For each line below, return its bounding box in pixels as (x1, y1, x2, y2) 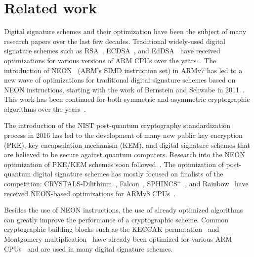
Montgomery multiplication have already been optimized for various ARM (4, 234, 232, 244)
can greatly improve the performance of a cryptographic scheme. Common (4, 214, 229, 224)
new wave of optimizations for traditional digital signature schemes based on (4, 75, 236, 85)
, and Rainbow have (185, 178, 249, 189)
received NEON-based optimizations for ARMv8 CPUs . (4, 188, 175, 198)
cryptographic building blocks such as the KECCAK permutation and (4, 224, 219, 234)
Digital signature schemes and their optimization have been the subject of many (4, 26, 247, 37)
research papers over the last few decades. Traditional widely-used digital (4, 36, 225, 46)
